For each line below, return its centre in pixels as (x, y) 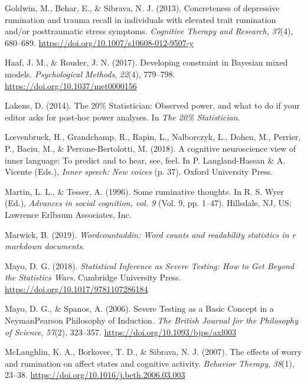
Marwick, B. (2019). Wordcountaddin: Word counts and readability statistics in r (150, 234)
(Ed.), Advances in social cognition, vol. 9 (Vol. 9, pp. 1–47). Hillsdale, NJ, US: (148, 203)
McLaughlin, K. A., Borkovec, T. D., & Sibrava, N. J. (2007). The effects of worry (153, 352)
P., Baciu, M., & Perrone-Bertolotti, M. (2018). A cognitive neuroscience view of (150, 148)
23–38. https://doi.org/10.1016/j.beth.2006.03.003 (95, 375)
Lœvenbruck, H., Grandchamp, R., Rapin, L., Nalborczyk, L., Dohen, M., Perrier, (153, 137)
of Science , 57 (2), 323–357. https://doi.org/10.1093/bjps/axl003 (120, 332)
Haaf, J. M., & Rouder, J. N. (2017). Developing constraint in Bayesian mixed (146, 62)
